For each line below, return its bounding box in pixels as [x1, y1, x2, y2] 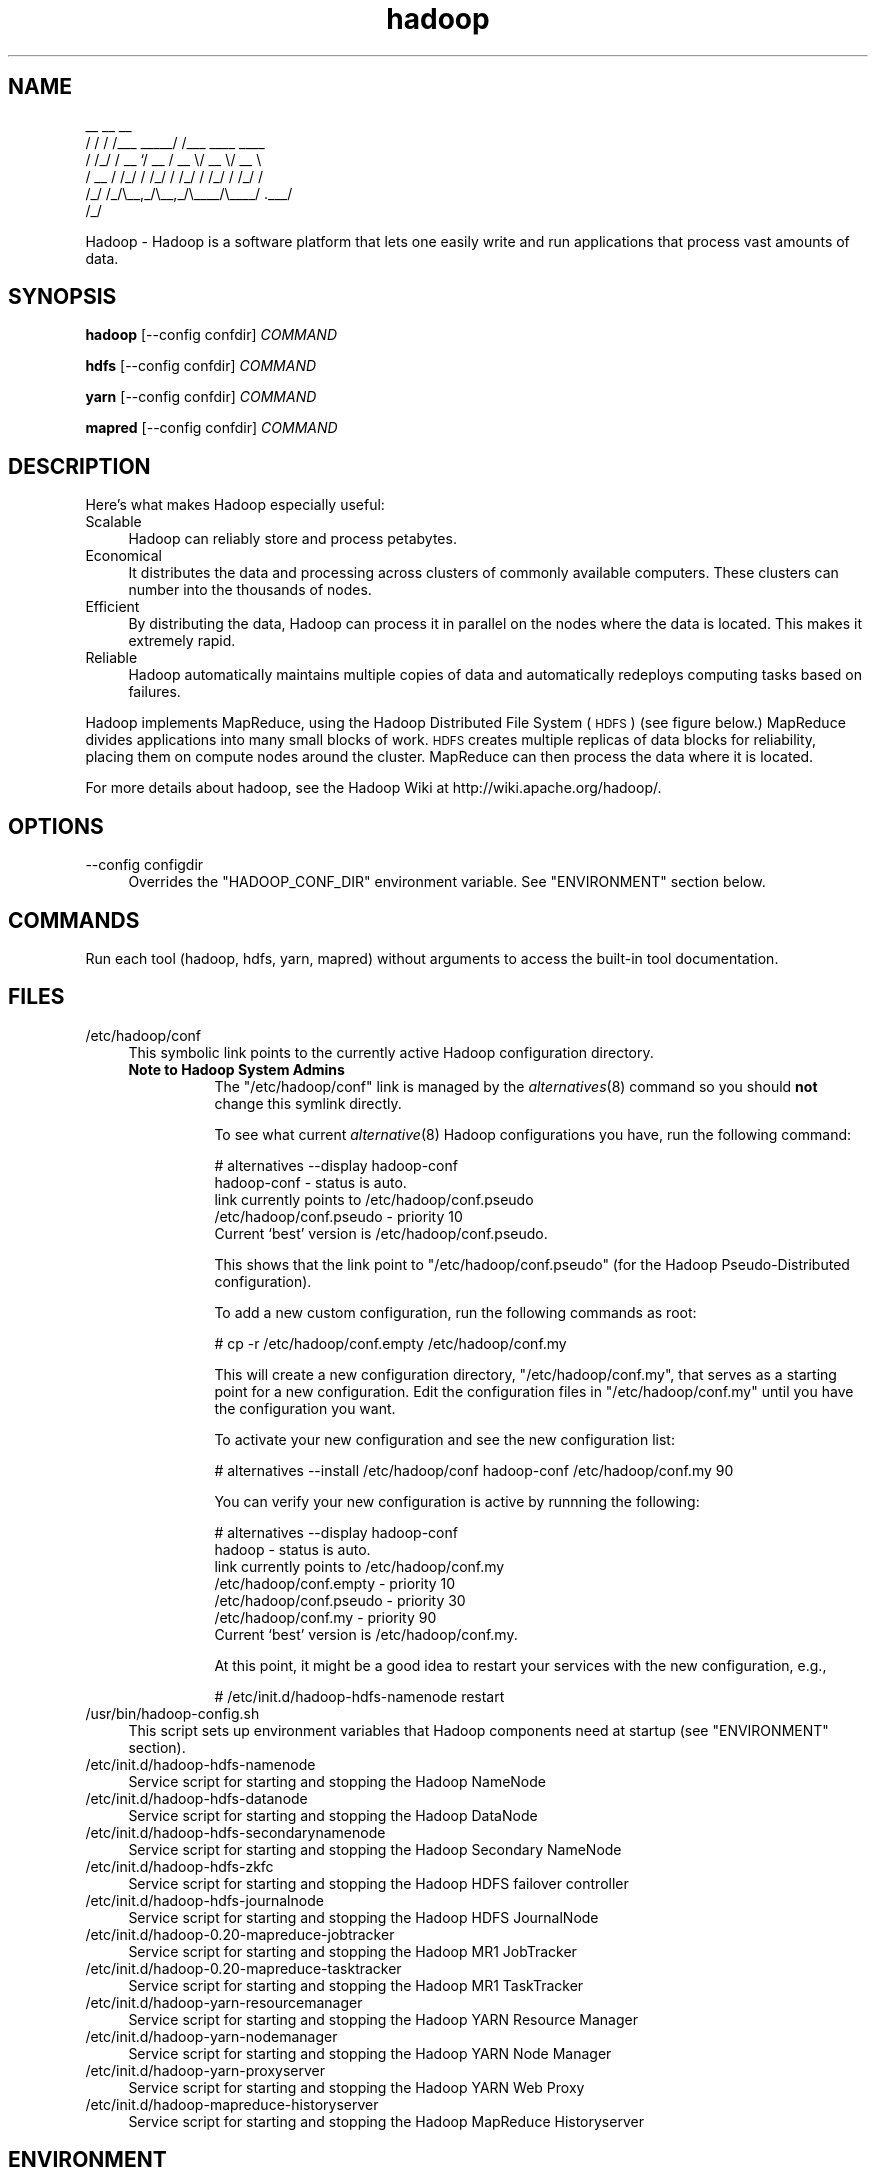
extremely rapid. [128, 632, 236, 650]
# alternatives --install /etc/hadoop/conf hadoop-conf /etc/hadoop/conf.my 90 [214, 1461, 734, 1479]
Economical [85, 547, 162, 565]
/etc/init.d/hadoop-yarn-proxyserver [85, 2061, 326, 2079]
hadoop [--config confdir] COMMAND [85, 326, 337, 344]
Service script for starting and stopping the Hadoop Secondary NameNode [128, 1840, 622, 1858]
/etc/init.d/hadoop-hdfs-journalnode [85, 1891, 324, 1909]
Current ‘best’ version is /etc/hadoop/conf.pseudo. [214, 1224, 548, 1242]
